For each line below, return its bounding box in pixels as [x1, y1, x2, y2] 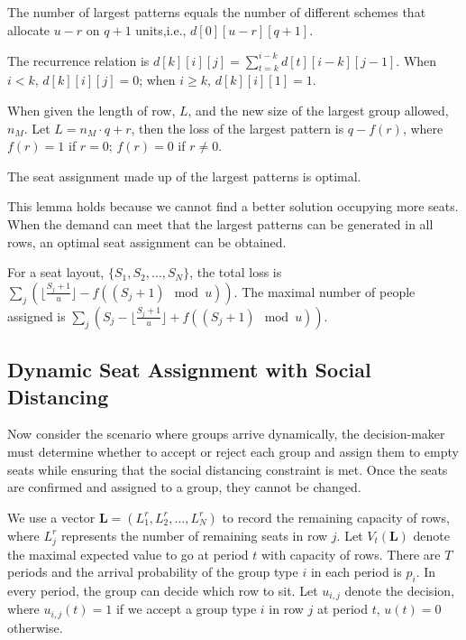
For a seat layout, [7, 263, 105, 282]
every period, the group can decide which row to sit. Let [7, 580, 318, 599]
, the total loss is [189, 263, 282, 282]
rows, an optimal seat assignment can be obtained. [7, 232, 287, 251]
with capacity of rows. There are [260, 544, 441, 563]
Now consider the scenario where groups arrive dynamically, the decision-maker [7, 424, 445, 443]
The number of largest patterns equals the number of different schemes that [7, 3, 426, 21]
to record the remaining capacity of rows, [222, 507, 450, 526]
